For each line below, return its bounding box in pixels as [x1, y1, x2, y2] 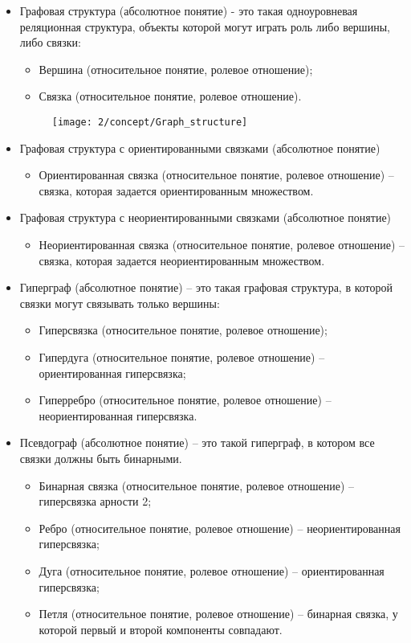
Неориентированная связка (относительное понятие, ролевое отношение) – [39, 236, 405, 252]
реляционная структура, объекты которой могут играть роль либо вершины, [19, 18, 390, 35]
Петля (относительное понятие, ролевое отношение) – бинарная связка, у [39, 605, 398, 622]
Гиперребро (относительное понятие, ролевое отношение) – [39, 391, 332, 408]
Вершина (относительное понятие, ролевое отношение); [39, 60, 313, 77]
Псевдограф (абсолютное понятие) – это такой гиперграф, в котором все [19, 434, 375, 451]
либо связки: [19, 34, 81, 51]
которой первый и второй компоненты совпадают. [39, 620, 283, 637]
